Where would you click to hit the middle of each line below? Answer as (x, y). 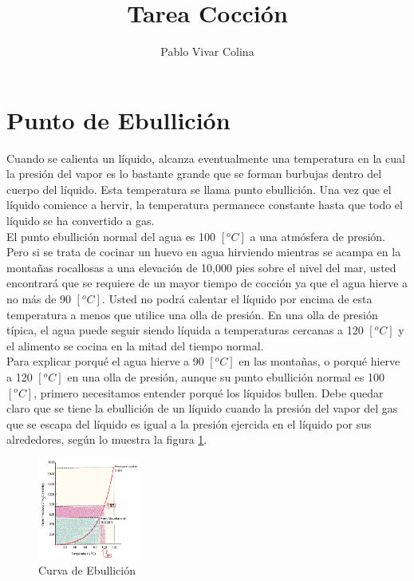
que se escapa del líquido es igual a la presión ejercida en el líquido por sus (189, 423)
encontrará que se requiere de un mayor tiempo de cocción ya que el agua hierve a (207, 283)
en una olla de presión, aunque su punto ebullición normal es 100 (226, 376)
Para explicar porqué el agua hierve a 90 (105, 361)
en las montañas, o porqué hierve (319, 361)
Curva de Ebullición (87, 569)
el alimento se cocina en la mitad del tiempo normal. (135, 345)
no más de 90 (39, 298)
